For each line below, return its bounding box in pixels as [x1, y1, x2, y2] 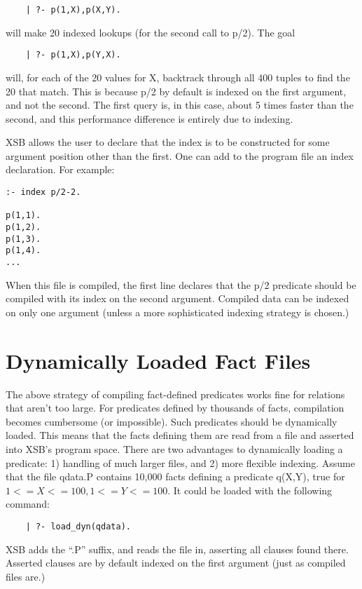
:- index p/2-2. [6, 187, 81, 198]
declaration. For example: [6, 162, 115, 177]
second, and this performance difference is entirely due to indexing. [6, 111, 293, 126]
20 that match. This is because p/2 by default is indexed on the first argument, [6, 83, 347, 98]
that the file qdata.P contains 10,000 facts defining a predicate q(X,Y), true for [6, 469, 345, 484]
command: [6, 496, 50, 511]
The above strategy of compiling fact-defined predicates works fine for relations [6, 386, 345, 401]
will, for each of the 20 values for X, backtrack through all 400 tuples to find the [6, 69, 350, 84]
